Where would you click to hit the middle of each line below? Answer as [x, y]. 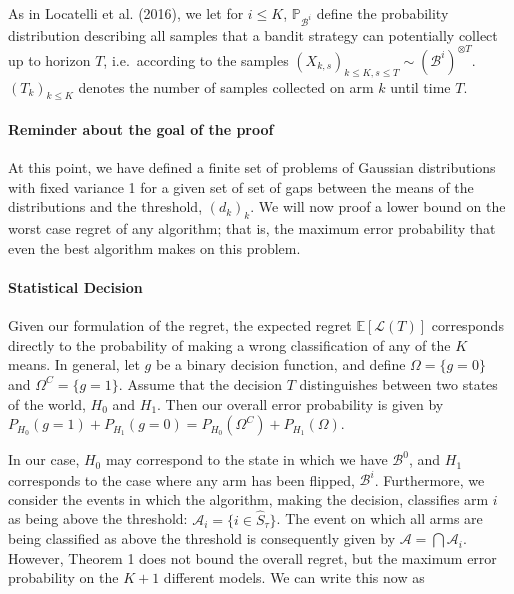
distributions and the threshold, [105, 206]
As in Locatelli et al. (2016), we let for [126, 13]
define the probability [382, 13]
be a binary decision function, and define [280, 364]
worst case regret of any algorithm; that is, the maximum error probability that [252, 228]
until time [420, 86]
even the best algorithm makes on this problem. [154, 247]
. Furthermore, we [429, 479]
